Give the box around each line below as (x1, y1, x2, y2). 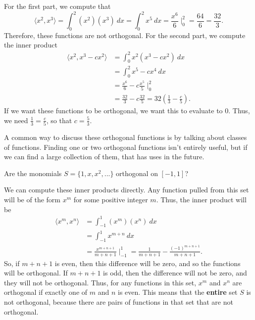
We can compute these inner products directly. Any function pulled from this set (4, 184, 249, 195)
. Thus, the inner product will (156, 194, 247, 204)
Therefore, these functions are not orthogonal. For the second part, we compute (4, 30, 246, 40)
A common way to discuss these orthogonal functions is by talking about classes (4, 132, 247, 142)
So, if (4, 258, 20, 268)
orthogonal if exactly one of (4, 287, 88, 297)
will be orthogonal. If (4, 268, 68, 278)
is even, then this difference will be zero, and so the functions (54, 258, 241, 268)
